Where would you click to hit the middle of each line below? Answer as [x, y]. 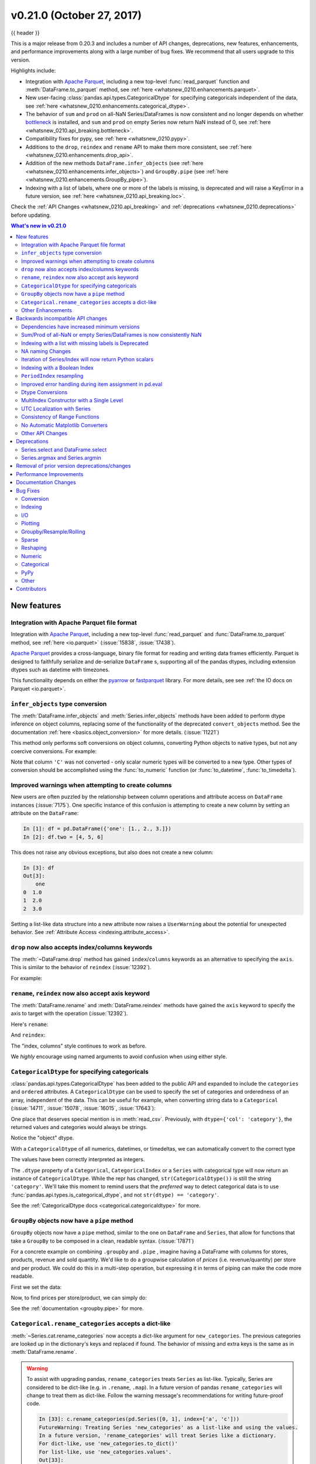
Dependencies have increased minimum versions [80, 326]
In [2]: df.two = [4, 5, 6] [63, 837]
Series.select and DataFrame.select [64, 449]
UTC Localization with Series [56, 408]
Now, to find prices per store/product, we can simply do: [79, 1298]
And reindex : [28, 1035]
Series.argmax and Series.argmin [61, 458]
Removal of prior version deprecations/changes [73, 466]
